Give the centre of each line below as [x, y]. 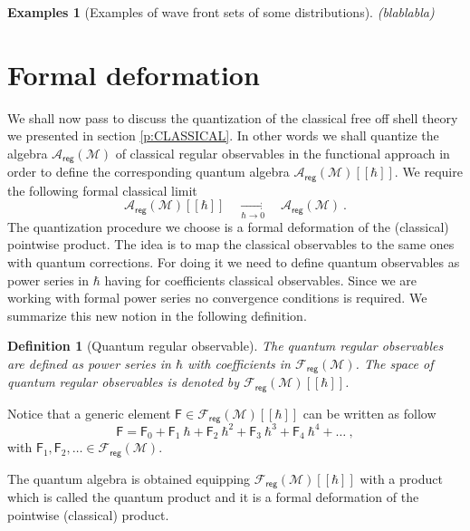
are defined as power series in [89, 363]
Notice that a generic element [89, 413]
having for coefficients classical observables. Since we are [261, 280]
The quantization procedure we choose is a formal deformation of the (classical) [228, 226]
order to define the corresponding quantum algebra [149, 172]
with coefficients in [239, 363]
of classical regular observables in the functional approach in [283, 153]
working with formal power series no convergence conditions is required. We [217, 298]
